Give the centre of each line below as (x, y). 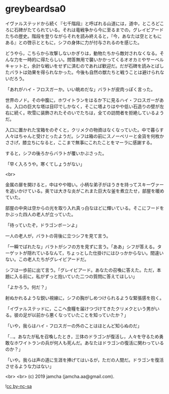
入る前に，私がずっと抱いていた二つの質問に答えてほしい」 (76, 276)
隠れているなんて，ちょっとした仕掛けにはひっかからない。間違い (95, 253)
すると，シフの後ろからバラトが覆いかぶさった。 (56, 153)
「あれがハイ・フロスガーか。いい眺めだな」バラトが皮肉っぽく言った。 (80, 89)
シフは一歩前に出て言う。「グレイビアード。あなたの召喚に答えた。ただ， (81, 270)
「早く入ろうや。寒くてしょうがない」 (45, 164)
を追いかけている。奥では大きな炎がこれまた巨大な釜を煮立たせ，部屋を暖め (85, 191)
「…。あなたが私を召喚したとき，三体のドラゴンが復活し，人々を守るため (82, 336)
